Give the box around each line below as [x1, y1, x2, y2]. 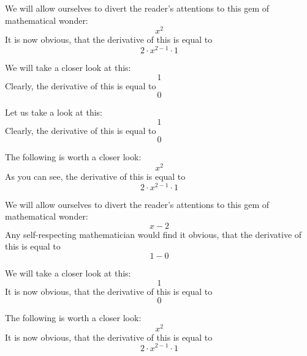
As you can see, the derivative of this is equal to [5, 169, 186, 182]
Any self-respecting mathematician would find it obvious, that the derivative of [5, 228, 302, 240]
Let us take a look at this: [5, 106, 102, 119]
